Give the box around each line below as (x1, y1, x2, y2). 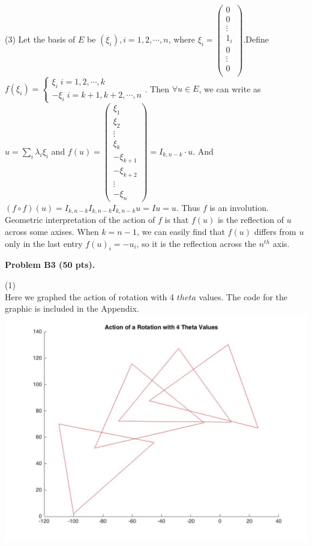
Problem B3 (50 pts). (5, 258, 95, 271)
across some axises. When (5, 225, 99, 238)
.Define (243, 33, 269, 46)
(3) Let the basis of (5, 33, 76, 46)
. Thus (176, 201, 200, 214)
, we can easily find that (136, 225, 225, 238)
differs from (254, 225, 296, 238)
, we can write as (199, 82, 261, 95)
